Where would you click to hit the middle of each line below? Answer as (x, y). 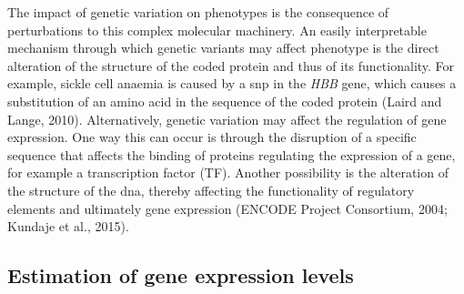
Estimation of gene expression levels (181, 275)
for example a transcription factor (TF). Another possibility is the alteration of (228, 172)
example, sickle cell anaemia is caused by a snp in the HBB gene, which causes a (232, 83)
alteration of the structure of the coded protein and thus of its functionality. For (231, 65)
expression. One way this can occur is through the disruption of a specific (212, 137)
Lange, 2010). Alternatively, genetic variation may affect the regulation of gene (227, 119)
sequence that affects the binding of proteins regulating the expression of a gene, (232, 154)
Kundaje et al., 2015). (68, 226)
